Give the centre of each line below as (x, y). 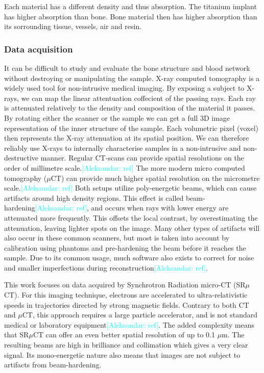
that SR (17, 335)
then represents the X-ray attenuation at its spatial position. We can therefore (127, 138)
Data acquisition (39, 49)
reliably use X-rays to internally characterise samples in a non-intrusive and (123, 148)
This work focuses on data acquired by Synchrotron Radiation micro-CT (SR (125, 285)
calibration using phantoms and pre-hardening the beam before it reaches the (125, 247)
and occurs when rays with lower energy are (160, 208)
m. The (233, 335)
